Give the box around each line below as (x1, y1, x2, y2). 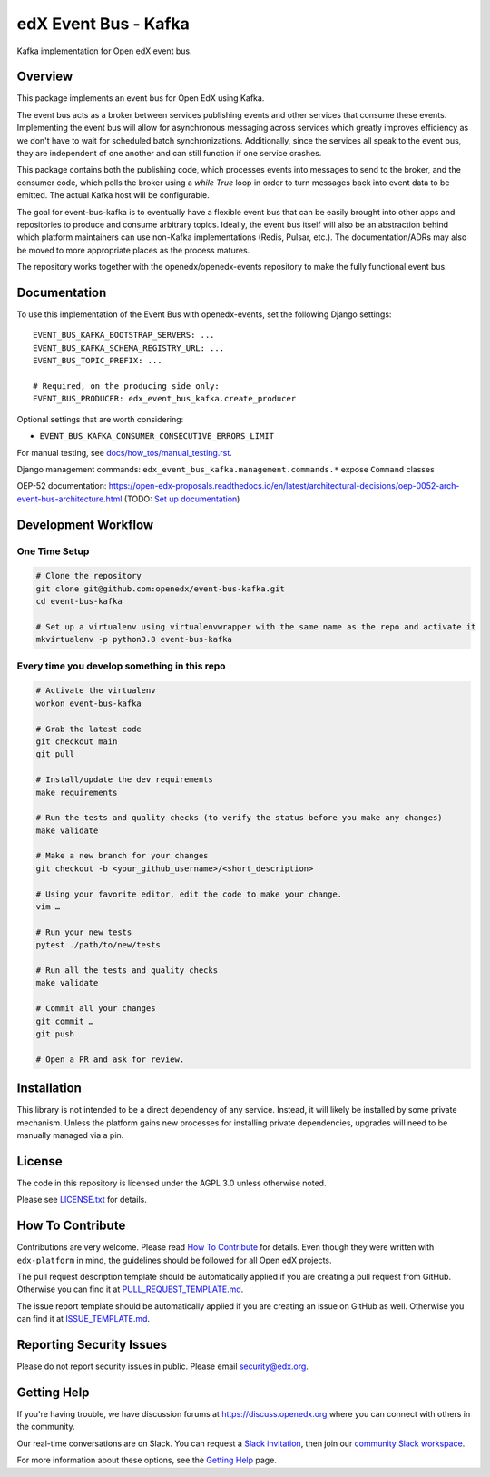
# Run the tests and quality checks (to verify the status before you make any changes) (35, 813, 444, 823)
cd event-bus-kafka (35, 596, 122, 607)
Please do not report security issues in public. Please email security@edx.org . (16, 1361, 309, 1372)
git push (35, 1028, 75, 1039)
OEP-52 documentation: (16, 481, 107, 491)
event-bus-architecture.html (16, 493, 122, 504)
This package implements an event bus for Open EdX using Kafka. (16, 93, 265, 104)
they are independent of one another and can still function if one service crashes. (16, 148, 322, 159)
